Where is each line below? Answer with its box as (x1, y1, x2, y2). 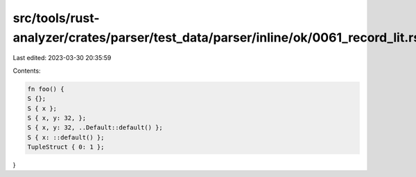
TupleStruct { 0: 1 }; (27, 143, 105, 151)
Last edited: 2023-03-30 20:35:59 (12, 54, 112, 62)
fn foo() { (27, 85, 64, 93)
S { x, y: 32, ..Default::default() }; (27, 124, 163, 131)
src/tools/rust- (12, 10, 100, 26)
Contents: (12, 66, 41, 75)
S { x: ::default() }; (27, 133, 105, 141)
